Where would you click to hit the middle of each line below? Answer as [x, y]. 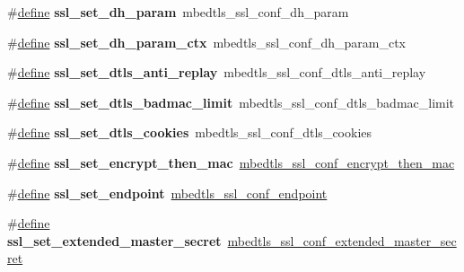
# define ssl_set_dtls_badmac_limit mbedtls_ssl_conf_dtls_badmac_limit [231, 102]
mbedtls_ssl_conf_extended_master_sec [342, 240]
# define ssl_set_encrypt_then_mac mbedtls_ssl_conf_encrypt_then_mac [231, 162]
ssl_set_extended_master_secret [114, 240]
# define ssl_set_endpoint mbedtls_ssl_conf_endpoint [167, 193]
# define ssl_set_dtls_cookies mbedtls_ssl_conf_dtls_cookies [190, 132]
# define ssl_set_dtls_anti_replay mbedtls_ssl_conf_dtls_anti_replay [217, 72]
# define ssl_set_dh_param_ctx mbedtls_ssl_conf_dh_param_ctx [207, 42]
